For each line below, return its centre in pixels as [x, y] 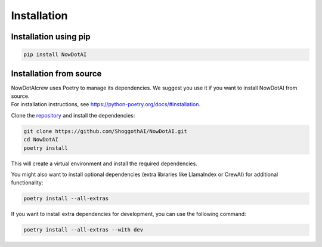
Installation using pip [51, 37]
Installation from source [56, 74]
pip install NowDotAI [55, 55]
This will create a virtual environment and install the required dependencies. [104, 163]
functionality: [27, 183]
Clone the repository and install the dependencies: [73, 115]
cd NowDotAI [41, 140]
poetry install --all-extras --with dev [83, 230]
